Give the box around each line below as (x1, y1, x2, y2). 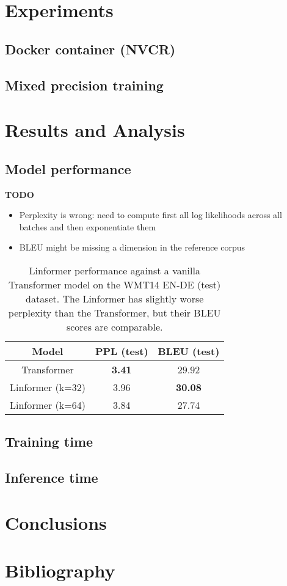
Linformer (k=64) (10, 397, 85, 412)
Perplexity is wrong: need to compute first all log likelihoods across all (19, 208, 282, 221)
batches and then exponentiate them (19, 220, 156, 233)
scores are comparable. (66, 319, 163, 334)
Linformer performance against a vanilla (29, 263, 200, 277)
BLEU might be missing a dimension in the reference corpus (19, 241, 245, 254)
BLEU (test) (158, 343, 220, 358)
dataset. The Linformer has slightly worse (26, 291, 204, 306)
